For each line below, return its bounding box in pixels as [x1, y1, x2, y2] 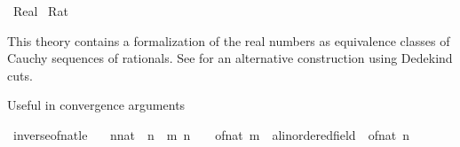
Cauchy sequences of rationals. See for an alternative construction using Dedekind [7, 49, 453, 67]
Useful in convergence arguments [7, 96, 186, 114]
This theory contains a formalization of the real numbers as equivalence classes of [7, 31, 450, 50]
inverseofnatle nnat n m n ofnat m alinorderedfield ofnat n [12, 125, 409, 143]
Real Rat [12, 2, 68, 19]
